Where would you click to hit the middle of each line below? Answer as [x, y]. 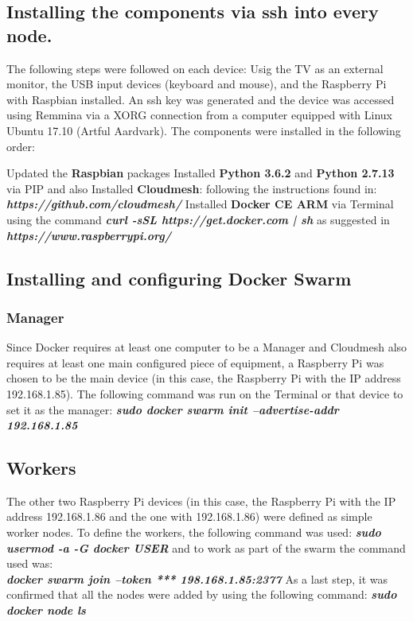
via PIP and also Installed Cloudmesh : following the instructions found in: [192, 188]
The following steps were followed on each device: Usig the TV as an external [195, 68]
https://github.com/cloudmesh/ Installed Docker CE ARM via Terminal [200, 204]
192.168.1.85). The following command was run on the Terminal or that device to [205, 393]
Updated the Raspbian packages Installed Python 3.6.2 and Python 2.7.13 [201, 173]
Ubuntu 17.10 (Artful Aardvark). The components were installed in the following [204, 130]
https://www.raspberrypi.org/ [89, 235]
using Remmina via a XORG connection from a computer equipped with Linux [200, 115]
